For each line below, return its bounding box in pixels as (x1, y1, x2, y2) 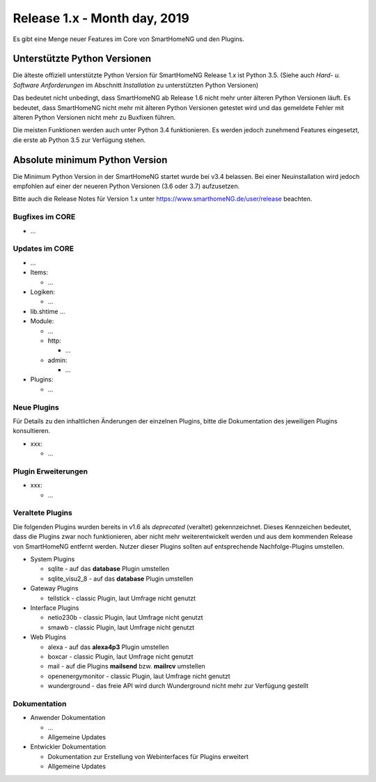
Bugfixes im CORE (13, 212, 76, 222)
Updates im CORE (13, 244, 75, 253)
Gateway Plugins (30, 584, 79, 593)
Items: (30, 268, 49, 276)
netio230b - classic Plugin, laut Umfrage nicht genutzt (47, 613, 203, 622)
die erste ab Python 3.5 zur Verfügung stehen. (13, 136, 146, 144)
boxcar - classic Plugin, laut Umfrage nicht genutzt (47, 652, 194, 661)
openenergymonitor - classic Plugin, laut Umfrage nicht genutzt (47, 672, 230, 680)
